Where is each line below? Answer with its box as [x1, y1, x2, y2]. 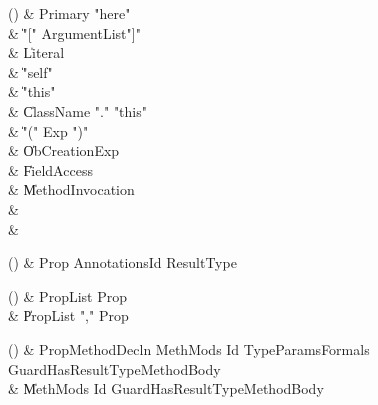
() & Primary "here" [8, 3, 131, 23]
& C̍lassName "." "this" [8, 100, 147, 121]
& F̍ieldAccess [8, 159, 93, 180]
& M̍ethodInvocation [8, 179, 135, 200]
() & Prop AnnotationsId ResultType [8, 252, 237, 273]
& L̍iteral [8, 42, 65, 63]
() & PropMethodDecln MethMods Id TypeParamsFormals [8, 338, 370, 359]
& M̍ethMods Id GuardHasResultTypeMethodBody [8, 378, 324, 399]
